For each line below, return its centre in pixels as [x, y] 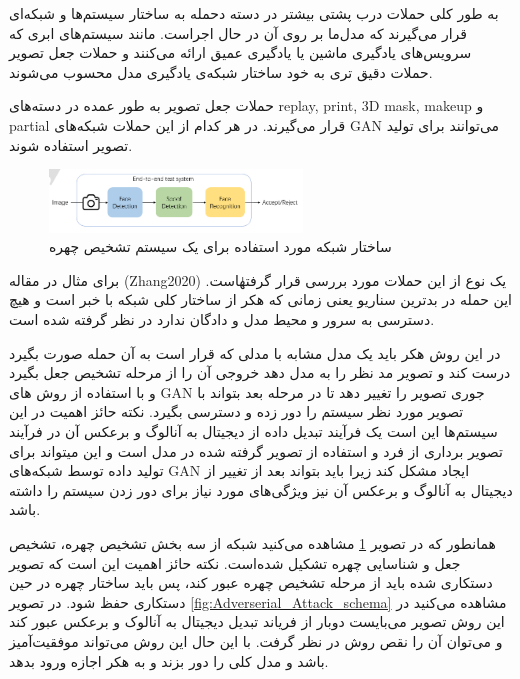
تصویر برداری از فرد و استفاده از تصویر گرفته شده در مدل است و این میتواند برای [256, 450]
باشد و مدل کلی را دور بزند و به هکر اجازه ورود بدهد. [169, 660]
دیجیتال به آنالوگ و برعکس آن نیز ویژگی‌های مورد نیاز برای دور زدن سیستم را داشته [261, 489]
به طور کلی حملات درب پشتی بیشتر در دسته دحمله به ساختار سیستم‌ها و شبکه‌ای [254, 13]
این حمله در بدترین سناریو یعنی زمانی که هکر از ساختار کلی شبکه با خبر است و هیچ [261, 299]
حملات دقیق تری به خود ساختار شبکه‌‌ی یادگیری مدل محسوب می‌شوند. [221, 71]
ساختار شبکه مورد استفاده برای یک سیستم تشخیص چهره [220, 246]
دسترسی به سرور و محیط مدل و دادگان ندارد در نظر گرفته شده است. [222, 319]
